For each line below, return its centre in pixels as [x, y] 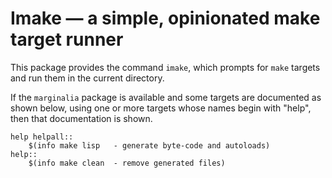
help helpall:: [42, 137]
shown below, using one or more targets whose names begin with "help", [161, 108]
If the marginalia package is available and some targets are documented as [166, 97]
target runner [67, 39]
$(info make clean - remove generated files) [127, 163]
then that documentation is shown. [81, 118]
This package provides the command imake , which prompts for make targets [165, 67]
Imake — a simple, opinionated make [165, 18]
